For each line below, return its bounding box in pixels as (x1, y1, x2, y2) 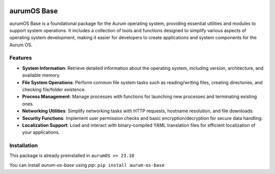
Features (9, 54, 32, 61)
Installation (9, 142, 38, 149)
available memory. (22, 72, 61, 79)
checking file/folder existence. (22, 87, 86, 92)
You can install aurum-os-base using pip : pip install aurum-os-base (9, 162, 165, 168)
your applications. (22, 129, 60, 135)
